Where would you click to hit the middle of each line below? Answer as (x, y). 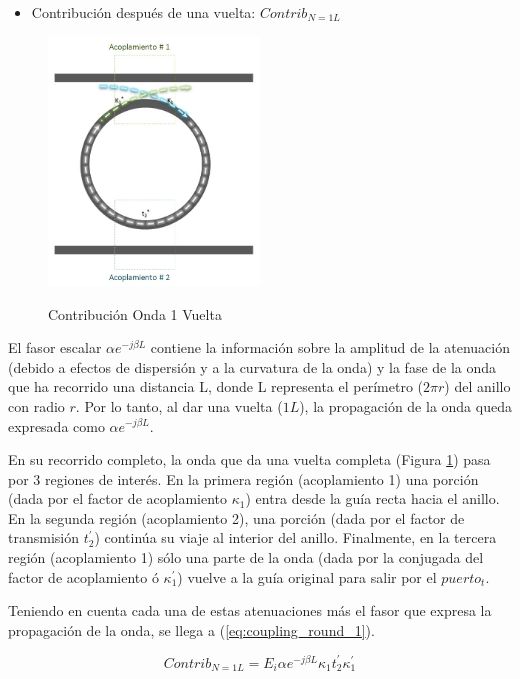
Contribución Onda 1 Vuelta (135, 313)
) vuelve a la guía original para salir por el (307, 576)
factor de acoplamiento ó (83, 576)
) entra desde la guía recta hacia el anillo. (372, 498)
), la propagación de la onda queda (405, 405)
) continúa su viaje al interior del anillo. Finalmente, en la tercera (295, 537)
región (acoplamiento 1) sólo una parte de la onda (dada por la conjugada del (246, 557)
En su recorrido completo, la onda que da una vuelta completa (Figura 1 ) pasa (249, 459)
